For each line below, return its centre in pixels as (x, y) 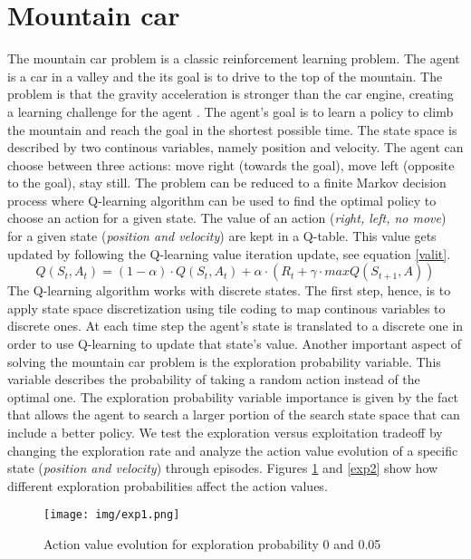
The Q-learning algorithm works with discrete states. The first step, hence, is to (229, 290)
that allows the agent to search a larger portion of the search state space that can (234, 414)
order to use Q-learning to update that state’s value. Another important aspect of (235, 344)
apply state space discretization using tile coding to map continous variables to (226, 308)
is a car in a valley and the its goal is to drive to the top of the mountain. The (225, 76)
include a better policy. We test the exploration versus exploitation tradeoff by (225, 432)
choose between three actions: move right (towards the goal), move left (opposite (231, 164)
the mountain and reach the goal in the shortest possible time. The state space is (232, 129)
